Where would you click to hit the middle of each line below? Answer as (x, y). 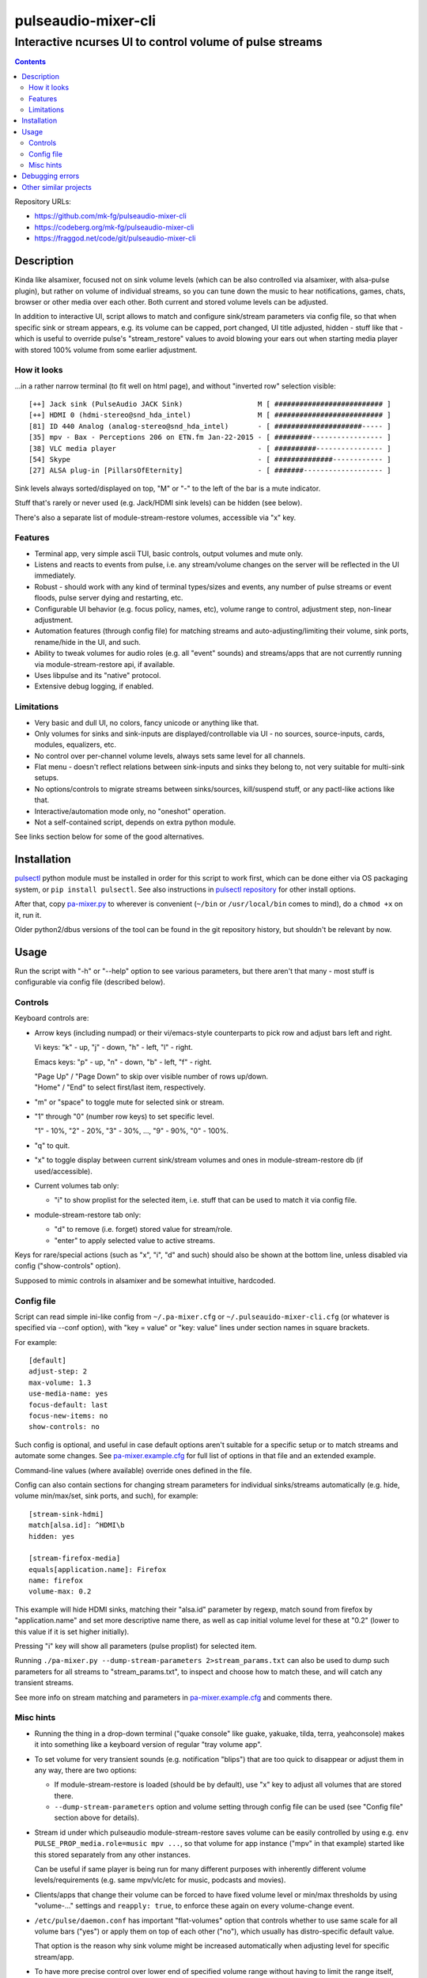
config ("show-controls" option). (68, 1266)
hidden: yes (52, 1536)
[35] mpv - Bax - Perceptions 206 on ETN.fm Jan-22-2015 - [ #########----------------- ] (210, 438)
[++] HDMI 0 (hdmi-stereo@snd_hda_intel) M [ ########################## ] (210, 415)
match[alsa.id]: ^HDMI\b (77, 1525)
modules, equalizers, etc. (76, 745)
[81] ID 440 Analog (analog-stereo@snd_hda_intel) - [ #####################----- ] (210, 426)
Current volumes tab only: (77, 1186)
